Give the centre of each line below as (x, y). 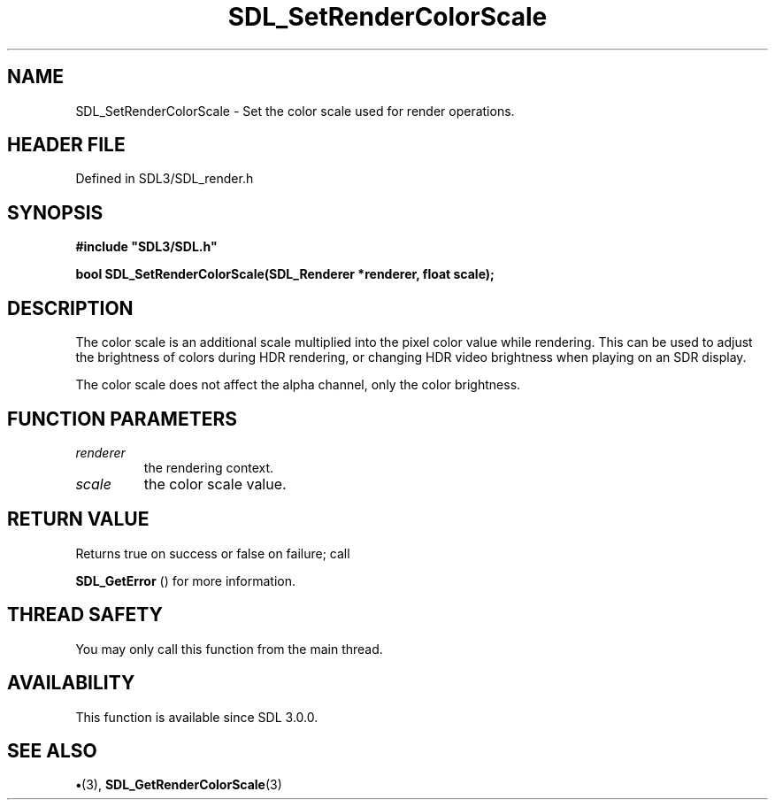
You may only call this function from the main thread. (229, 649)
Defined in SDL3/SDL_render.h (165, 179)
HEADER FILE (66, 145)
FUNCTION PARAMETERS (122, 419)
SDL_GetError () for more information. (186, 580)
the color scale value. (215, 484)
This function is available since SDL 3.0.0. (197, 717)
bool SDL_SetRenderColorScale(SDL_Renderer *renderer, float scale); (285, 274)
